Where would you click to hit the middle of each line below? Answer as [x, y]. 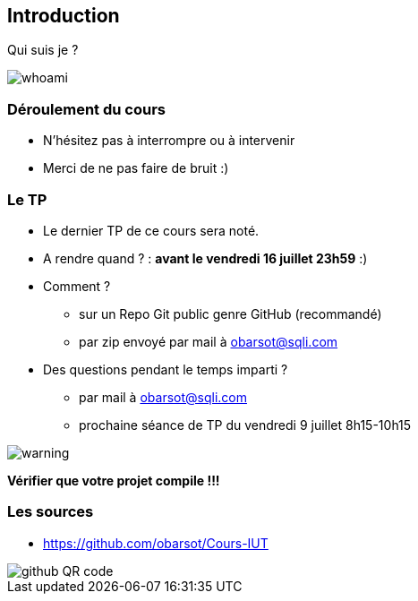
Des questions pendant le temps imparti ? [166, 369]
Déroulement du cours [86, 109]
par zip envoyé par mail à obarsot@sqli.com [209, 341]
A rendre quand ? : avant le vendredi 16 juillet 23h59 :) [205, 258]
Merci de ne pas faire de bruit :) [136, 168]
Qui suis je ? [43, 50]
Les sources [51, 512]
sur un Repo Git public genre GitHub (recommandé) [230, 313]
